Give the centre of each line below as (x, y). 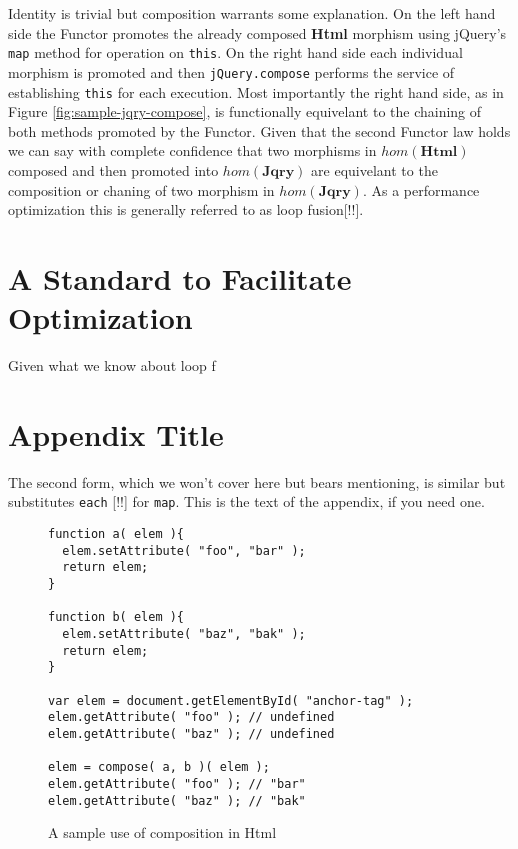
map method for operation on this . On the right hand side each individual (235, 52)
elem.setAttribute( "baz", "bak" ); (184, 633)
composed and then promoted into (113, 169)
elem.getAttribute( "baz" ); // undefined (191, 733)
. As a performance (421, 189)
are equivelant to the (374, 169)
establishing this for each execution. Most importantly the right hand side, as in (256, 91)
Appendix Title (116, 433)
